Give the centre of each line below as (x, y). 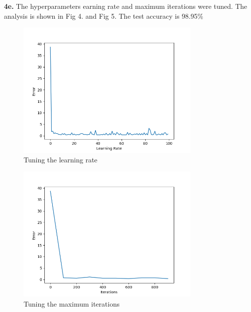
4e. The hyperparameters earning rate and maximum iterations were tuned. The (125, 6)
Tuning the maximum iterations (72, 303)
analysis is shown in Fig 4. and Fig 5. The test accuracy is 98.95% (104, 16)
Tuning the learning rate (61, 160)
